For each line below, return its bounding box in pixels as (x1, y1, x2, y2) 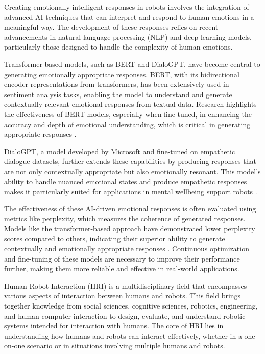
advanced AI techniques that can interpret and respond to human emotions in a (4, 11, 254, 22)
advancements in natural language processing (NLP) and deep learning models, (4, 31, 252, 42)
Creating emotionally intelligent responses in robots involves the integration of (4, 2, 249, 12)
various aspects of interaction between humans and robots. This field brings (4, 290, 241, 301)
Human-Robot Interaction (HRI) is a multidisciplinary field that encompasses (4, 280, 247, 291)
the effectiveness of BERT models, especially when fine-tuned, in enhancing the (4, 108, 252, 119)
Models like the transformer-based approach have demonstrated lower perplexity (4, 223, 255, 233)
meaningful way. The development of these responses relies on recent (4, 21, 219, 32)
